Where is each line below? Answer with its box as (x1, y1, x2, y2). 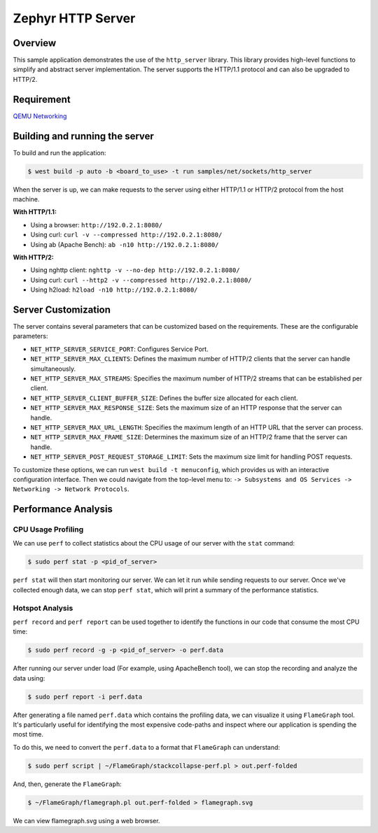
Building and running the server (13, 130, 154, 142)
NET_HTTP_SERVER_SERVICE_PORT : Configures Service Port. (30, 345, 209, 353)
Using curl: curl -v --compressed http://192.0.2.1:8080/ (30, 231, 223, 239)
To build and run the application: (13, 148, 106, 157)
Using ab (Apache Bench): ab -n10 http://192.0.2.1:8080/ (30, 240, 219, 248)
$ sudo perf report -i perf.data (27, 692, 143, 701)
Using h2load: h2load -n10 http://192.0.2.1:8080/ (30, 285, 198, 294)
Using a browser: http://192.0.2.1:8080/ (30, 220, 163, 229)
